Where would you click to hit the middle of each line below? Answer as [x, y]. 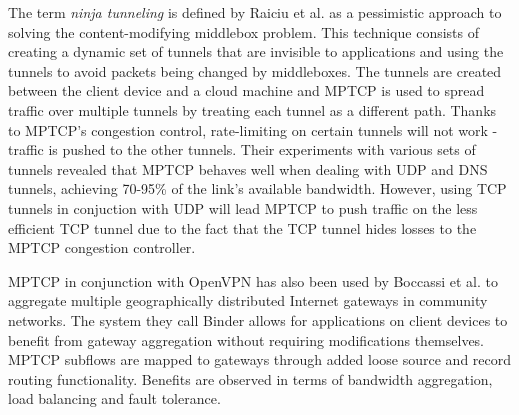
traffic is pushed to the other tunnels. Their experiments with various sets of [242, 149]
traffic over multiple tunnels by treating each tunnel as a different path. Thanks [252, 109]
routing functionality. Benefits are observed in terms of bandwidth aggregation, [250, 378]
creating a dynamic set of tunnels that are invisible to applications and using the [256, 51]
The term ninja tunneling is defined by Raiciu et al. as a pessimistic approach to [255, 12]
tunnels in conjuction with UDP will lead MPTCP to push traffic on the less [243, 207]
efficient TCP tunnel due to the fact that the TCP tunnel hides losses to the [242, 227]
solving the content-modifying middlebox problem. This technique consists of [244, 31]
